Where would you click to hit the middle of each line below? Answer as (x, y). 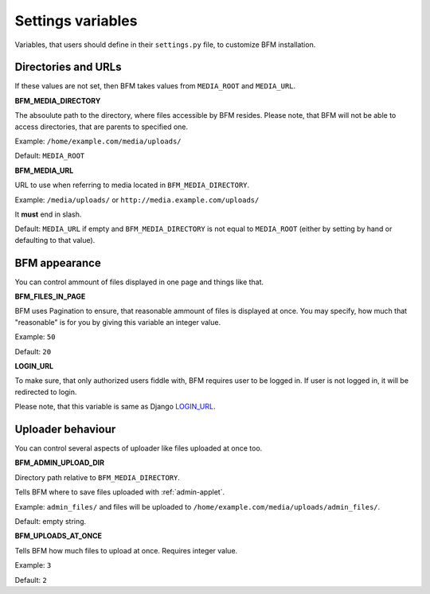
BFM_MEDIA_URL (44, 170)
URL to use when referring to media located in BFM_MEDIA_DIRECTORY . (132, 185)
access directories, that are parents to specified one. (102, 127)
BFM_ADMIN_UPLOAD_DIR (60, 463)
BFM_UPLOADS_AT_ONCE (59, 536)
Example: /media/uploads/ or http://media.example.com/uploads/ (137, 200)
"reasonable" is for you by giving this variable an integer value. (118, 322)
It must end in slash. (48, 214)
